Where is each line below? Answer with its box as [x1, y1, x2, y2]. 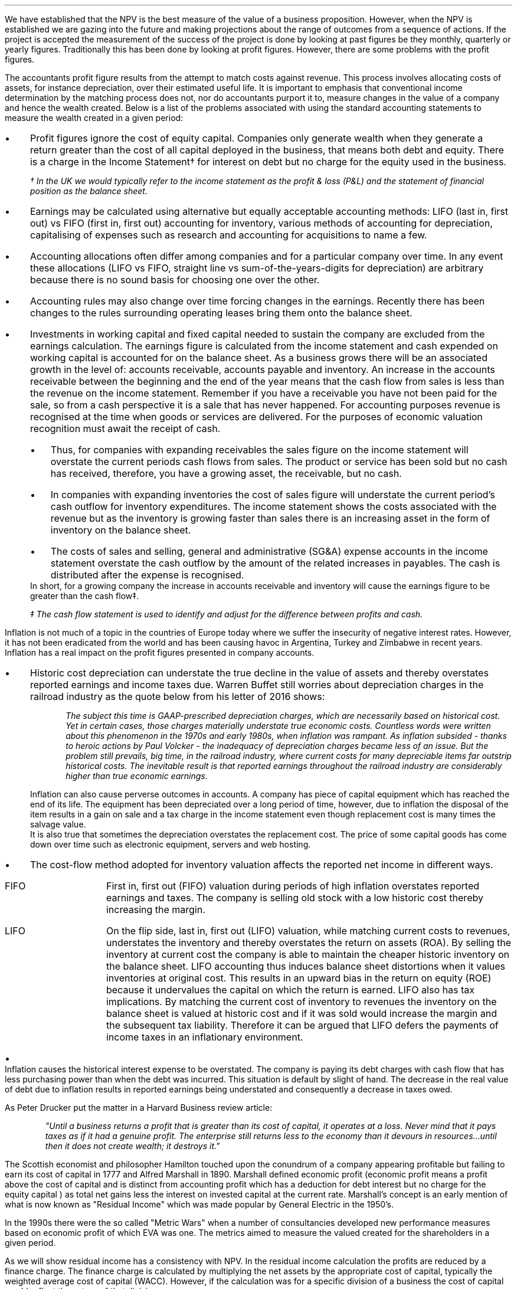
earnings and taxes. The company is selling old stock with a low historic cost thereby [106, 892, 483, 904]
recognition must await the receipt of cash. [30, 423, 221, 434]
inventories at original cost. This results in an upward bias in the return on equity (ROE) [106, 972, 492, 984]
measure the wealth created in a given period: [5, 113, 184, 123]
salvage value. [30, 819, 86, 829]
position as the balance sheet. [30, 186, 148, 196]
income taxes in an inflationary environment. [106, 1031, 303, 1043]
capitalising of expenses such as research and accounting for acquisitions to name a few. [30, 229, 427, 241]
